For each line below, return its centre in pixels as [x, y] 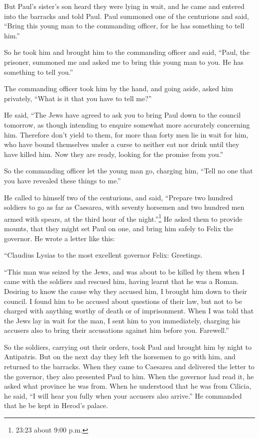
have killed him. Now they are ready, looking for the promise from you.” [114, 154]
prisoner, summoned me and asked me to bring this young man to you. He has [124, 62]
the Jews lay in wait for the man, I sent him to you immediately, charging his [122, 320]
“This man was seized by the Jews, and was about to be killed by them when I [125, 271]
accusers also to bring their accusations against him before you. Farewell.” [117, 330]
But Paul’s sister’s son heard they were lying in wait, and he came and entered [124, 6]
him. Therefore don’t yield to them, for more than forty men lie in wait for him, [126, 134]
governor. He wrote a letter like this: [60, 238]
